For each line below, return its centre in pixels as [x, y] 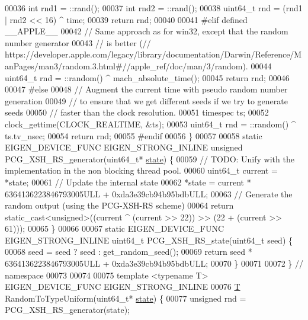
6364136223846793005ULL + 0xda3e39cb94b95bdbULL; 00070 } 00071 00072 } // [154, 263]
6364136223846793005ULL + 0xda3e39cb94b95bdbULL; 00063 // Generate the [149, 193]
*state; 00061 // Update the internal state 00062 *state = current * [128, 182]
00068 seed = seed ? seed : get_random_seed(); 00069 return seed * [129, 252]
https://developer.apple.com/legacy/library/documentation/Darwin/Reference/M [153, 54]
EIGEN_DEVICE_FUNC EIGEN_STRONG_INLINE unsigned [124, 147]
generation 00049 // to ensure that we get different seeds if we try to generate [146, 100]
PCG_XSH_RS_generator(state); [68, 310]
